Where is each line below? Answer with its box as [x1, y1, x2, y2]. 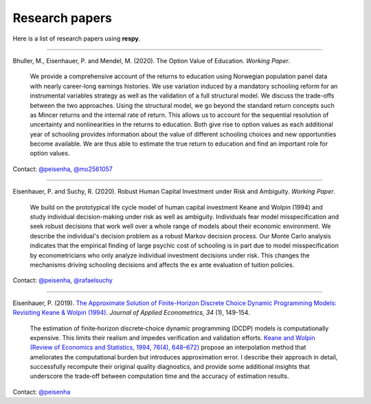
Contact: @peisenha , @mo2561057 [12, 165, 113, 173]
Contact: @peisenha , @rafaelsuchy [12, 276, 113, 284]
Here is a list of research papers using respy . [12, 34, 141, 43]
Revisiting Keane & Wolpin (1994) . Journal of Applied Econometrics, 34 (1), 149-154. [12, 308, 250, 317]
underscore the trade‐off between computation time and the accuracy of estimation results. [30, 372, 289, 381]
